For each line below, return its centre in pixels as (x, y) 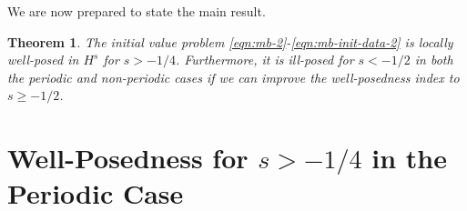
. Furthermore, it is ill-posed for (264, 60)
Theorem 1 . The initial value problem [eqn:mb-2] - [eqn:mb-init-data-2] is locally (230, 41)
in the (409, 158)
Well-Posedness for (128, 158)
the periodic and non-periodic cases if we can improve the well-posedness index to (233, 77)
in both (434, 60)
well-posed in (43, 60)
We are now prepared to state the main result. (137, 11)
